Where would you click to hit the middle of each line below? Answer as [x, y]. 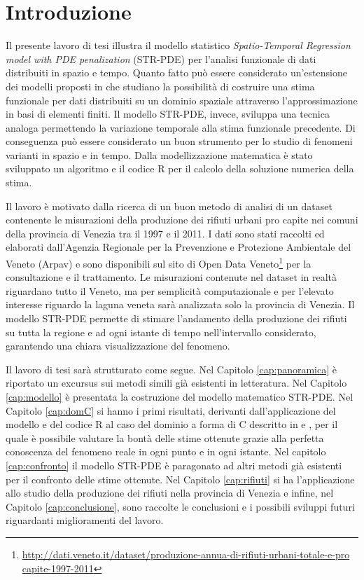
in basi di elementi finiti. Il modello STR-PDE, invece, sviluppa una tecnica [168, 114]
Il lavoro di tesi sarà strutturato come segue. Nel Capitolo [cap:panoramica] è [171, 369]
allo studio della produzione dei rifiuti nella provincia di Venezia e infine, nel [170, 493]
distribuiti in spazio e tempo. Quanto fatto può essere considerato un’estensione [176, 72]
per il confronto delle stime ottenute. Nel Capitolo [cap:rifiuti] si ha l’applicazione [180, 479]
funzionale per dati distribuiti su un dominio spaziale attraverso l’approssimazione [182, 100]
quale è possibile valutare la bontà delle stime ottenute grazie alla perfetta [165, 437]
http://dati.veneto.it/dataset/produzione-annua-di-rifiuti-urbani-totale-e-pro [186, 554]
